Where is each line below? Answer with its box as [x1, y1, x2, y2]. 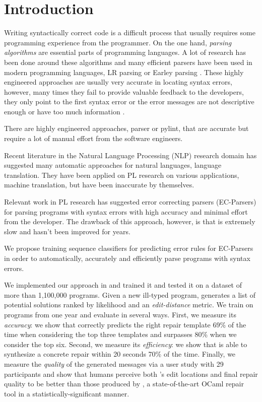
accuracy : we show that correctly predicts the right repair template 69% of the [4, 319, 246, 329]
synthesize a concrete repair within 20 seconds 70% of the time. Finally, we [4, 349, 236, 359]
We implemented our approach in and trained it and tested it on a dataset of [4, 280, 242, 290]
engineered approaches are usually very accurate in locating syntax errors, [4, 77, 232, 87]
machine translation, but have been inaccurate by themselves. [4, 179, 194, 190]
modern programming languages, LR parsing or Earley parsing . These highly [4, 66, 244, 77]
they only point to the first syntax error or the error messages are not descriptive [4, 96, 254, 107]
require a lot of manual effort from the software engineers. [4, 133, 183, 144]
